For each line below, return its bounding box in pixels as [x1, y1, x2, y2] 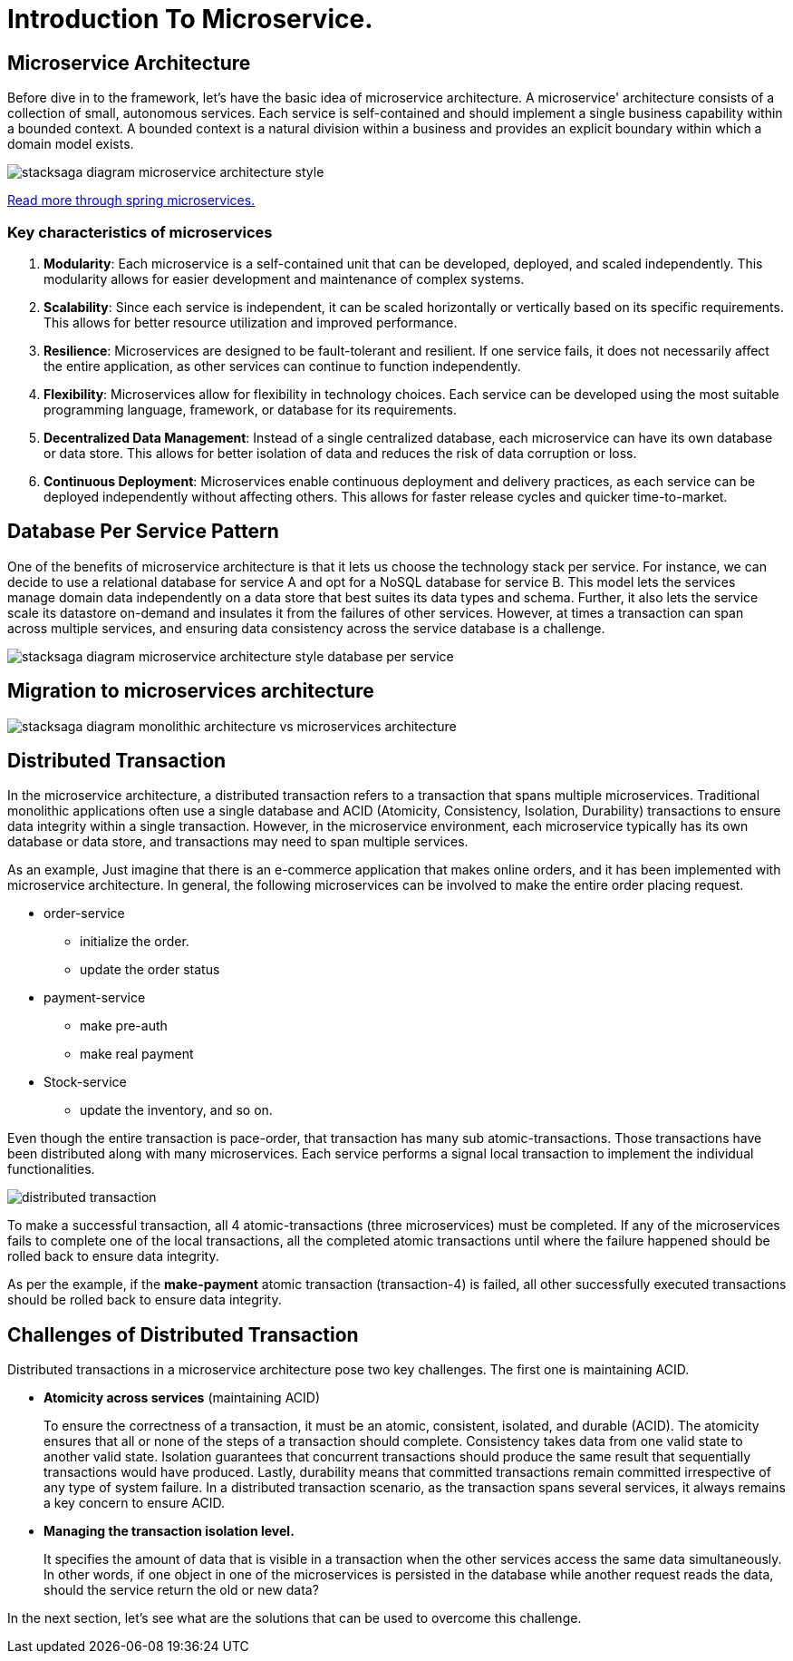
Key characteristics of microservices [7, 222, 273, 241]
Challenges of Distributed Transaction [7, 1323, 359, 1346]
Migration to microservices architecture [7, 679, 374, 703]
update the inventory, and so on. [80, 1102, 273, 1119]
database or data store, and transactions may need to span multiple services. [7, 834, 469, 850]
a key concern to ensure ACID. [44, 1495, 226, 1511]
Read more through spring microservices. [7, 192, 256, 209]
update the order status [80, 962, 220, 978]
